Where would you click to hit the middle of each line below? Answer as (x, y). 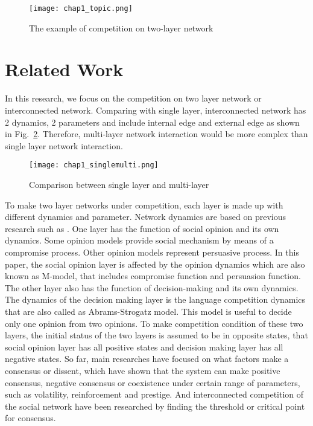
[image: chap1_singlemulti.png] (94, 165)
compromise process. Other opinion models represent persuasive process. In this (152, 252)
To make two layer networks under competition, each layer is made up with (144, 205)
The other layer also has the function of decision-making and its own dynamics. (152, 287)
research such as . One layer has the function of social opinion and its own (142, 228)
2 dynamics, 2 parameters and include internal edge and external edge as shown (152, 122)
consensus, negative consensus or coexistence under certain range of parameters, (153, 382)
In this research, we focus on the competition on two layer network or (133, 98)
